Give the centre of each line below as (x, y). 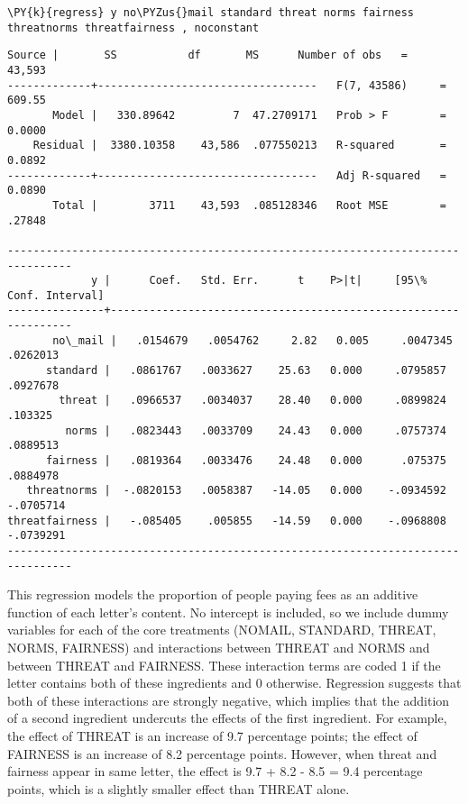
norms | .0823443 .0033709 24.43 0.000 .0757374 (256, 430)
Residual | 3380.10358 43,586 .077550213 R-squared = (239, 146)
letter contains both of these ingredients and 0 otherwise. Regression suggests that (234, 683)
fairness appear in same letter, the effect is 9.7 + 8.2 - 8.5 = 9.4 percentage (215, 771)
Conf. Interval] (56, 295)
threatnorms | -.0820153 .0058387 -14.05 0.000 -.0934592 (236, 491)
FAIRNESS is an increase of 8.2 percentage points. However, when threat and (222, 753)
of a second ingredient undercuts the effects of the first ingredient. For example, (227, 718)
